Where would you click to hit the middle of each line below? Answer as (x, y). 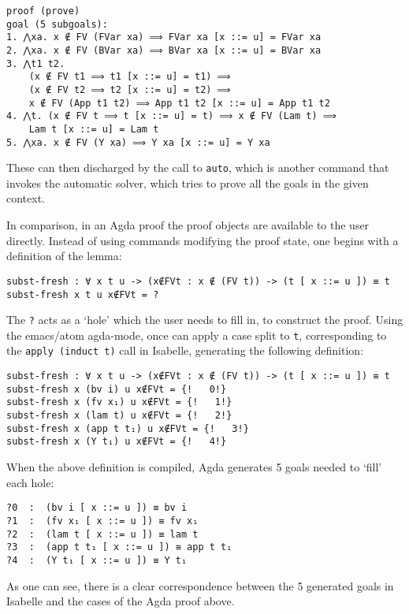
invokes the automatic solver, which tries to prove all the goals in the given (188, 182)
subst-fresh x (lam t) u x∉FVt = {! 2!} (119, 416)
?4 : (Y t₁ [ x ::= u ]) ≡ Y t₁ (97, 560)
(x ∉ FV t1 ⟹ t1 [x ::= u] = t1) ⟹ (130, 77)
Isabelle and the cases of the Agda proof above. (121, 601)
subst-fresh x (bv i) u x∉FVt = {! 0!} (117, 389)
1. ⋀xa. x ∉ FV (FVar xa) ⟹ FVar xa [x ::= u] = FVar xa (164, 37)
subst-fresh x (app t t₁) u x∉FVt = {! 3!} (128, 428)
